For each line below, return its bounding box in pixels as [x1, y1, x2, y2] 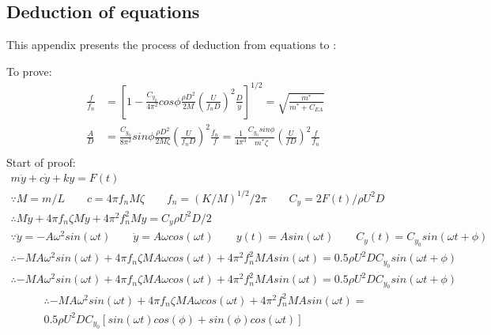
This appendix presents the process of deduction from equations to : [6, 36, 337, 53]
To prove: [6, 62, 52, 79]
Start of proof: [6, 154, 76, 171]
